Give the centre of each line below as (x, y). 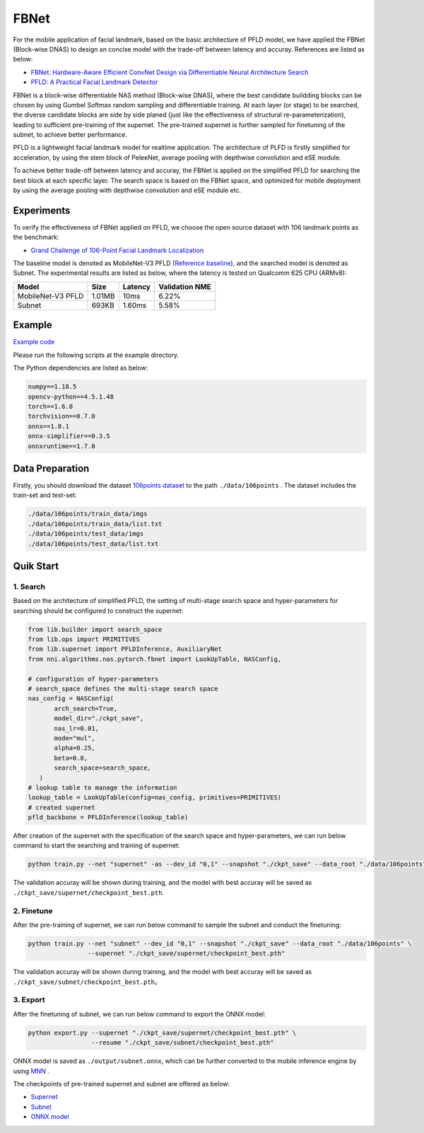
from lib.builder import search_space (95, 629)
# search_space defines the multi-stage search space (123, 689)
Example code (34, 342)
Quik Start (36, 566)
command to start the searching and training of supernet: (96, 845)
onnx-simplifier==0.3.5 (69, 436)
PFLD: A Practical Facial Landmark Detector (94, 82)
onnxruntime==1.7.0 (61, 446)
